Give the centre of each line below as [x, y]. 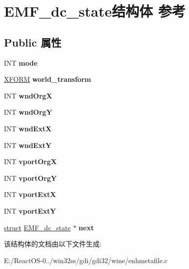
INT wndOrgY [28, 112]
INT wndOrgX [28, 95]
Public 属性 [33, 42]
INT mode [21, 62]
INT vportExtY [30, 210]
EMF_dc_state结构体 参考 [95, 11]
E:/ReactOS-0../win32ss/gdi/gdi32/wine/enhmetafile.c [86, 260]
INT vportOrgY [31, 178]
